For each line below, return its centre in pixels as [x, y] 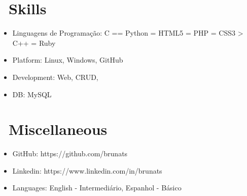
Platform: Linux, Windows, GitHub [68, 60]
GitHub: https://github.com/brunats [70, 153]
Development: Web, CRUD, [55, 77]
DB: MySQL [32, 94]
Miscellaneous [58, 129]
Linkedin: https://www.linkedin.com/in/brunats [87, 170]
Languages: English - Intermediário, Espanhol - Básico [97, 188]
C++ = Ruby [34, 43]
